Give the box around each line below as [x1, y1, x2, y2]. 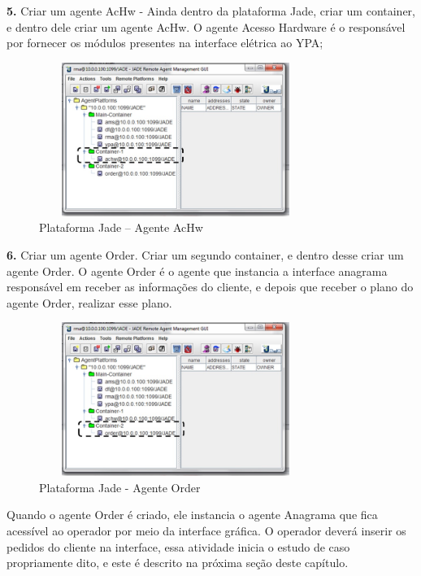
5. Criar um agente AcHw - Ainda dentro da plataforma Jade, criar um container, [7, 2, 415, 19]
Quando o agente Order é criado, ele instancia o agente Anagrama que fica [7, 506, 378, 523]
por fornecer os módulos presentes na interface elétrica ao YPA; [7, 34, 323, 51]
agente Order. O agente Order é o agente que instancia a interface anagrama [7, 262, 388, 279]
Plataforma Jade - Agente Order [39, 478, 201, 495]
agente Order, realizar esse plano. [7, 294, 172, 311]
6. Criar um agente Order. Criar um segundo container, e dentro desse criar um [7, 246, 404, 263]
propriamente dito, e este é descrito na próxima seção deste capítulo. [7, 554, 349, 571]
